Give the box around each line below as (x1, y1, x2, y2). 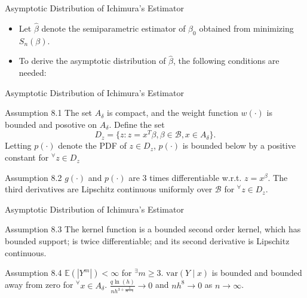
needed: (19, 66, 47, 79)
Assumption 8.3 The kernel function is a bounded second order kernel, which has (5, 223, 301, 235)
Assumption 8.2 (5, 171, 62, 183)
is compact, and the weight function (107, 106, 238, 119)
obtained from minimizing (199, 21, 294, 34)
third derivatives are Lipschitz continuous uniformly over (5, 183, 213, 195)
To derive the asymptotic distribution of (19, 54, 166, 67)
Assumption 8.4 (5, 266, 62, 279)
